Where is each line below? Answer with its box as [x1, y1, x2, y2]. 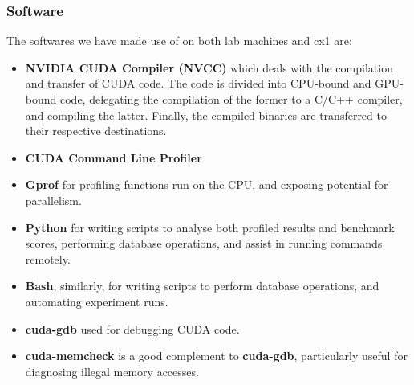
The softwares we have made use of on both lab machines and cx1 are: [6, 32, 352, 49]
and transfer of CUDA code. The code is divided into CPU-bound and [25, 75, 371, 92]
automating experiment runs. [25, 293, 168, 309]
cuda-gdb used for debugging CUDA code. [25, 320, 240, 337]
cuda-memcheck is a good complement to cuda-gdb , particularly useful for [25, 347, 408, 364]
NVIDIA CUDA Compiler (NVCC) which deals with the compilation [25, 59, 393, 76]
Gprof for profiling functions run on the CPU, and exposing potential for [25, 176, 388, 193]
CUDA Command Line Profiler [25, 149, 202, 166]
